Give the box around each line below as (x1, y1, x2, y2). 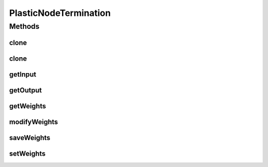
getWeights (9, 102, 46, 110)
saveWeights (9, 133, 51, 142)
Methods (9, 22, 40, 31)
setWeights (9, 149, 46, 158)
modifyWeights (9, 117, 58, 126)
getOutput (9, 86, 42, 94)
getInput (9, 70, 37, 79)
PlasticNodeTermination (9, 7, 111, 18)
